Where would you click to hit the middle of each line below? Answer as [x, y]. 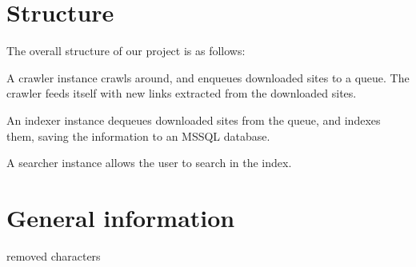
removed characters [54, 255]
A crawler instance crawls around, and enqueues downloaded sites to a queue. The [208, 77]
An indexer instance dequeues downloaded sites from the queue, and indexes [194, 120]
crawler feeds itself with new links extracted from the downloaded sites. [182, 93]
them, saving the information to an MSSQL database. [138, 135]
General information [121, 217]
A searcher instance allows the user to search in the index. [149, 163]
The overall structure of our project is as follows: [126, 51]
